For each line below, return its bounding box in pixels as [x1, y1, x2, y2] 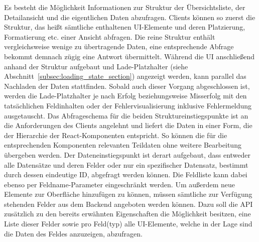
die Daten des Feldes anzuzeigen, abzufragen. [4, 228, 143, 238]
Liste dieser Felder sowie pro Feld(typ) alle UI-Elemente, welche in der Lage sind [4, 218, 252, 229]
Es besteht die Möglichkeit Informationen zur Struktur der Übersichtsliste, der [4, 2, 245, 12]
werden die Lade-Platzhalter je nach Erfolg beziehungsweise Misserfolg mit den [4, 90, 247, 101]
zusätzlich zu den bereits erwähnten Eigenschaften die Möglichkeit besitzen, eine [4, 208, 251, 219]
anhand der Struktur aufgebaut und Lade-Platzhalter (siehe [4, 61, 188, 71]
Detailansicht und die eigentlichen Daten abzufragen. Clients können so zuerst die [4, 12, 255, 22]
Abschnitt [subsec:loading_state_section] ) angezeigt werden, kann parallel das [4, 71, 246, 81]
